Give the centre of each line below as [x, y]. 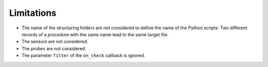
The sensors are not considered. [55, 42]
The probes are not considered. [54, 48]
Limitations [33, 13]
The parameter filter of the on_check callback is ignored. [83, 56]
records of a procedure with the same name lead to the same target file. [95, 34]
